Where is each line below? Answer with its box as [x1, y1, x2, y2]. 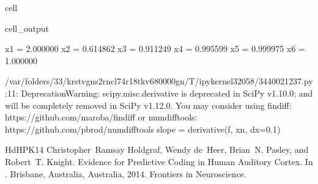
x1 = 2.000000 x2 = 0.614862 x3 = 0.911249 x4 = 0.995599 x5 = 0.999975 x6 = [5, 42, 305, 55]
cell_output [5, 21, 49, 34]
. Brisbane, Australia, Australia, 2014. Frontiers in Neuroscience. [5, 167, 246, 180]
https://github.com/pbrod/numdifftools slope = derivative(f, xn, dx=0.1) [5, 122, 281, 135]
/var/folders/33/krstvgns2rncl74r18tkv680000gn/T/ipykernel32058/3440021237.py [5, 75, 313, 87]
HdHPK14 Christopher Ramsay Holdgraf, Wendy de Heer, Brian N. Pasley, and [5, 143, 309, 156]
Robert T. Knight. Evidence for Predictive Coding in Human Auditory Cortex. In [5, 155, 313, 167]
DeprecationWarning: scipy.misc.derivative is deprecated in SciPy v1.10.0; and [21, 86, 313, 99]
